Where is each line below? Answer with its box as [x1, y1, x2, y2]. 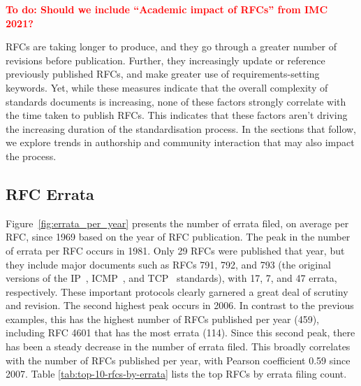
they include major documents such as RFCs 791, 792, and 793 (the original [6, 257, 331, 271]
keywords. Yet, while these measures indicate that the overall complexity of [6, 80, 328, 94]
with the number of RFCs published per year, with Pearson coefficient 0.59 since [6, 352, 351, 367]
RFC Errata [6, 183, 94, 204]
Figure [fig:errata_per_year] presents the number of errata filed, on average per [6, 215, 349, 230]
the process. [6, 148, 57, 163]
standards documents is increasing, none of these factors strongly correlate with [6, 94, 346, 108]
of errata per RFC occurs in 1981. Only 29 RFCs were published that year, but [6, 243, 345, 257]
